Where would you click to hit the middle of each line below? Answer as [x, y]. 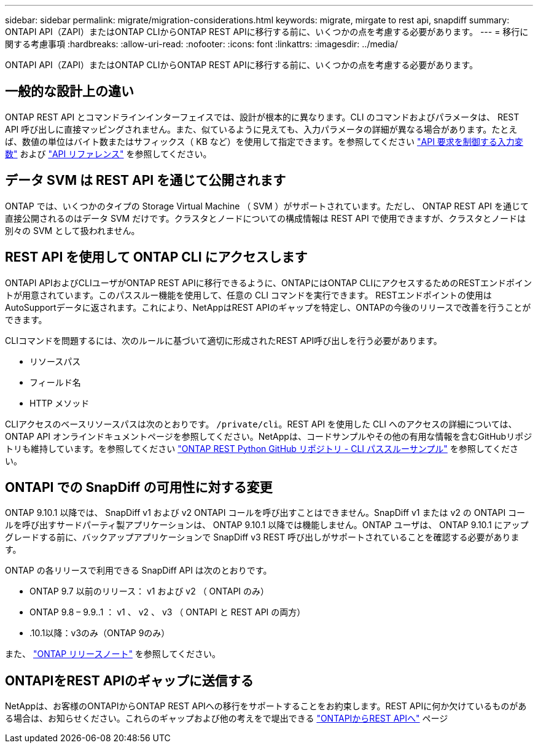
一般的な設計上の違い [69, 92]
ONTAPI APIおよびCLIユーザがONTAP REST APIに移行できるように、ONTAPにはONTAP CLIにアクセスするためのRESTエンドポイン [268, 282]
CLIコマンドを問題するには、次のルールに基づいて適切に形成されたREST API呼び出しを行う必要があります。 [224, 340]
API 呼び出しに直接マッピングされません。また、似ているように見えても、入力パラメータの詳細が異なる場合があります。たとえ [261, 129]
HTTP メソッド [60, 403]
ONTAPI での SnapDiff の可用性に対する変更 [139, 487]
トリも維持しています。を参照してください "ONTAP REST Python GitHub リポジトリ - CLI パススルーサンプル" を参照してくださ [262, 448]
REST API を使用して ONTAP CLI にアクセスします [156, 257]
